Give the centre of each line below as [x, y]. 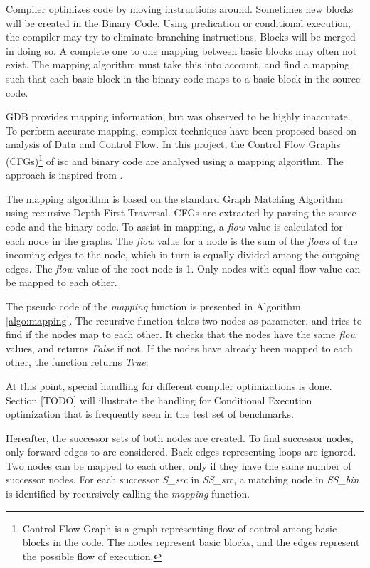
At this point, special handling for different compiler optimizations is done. [169, 385]
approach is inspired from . [64, 175]
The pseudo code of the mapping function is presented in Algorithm [153, 306]
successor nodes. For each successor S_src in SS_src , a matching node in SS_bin [183, 479]
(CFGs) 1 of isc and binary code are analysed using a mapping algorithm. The [175, 159]
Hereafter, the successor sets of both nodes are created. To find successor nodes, [180, 437]
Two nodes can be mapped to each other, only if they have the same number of [179, 465]
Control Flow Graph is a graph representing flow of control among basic [180, 528]
